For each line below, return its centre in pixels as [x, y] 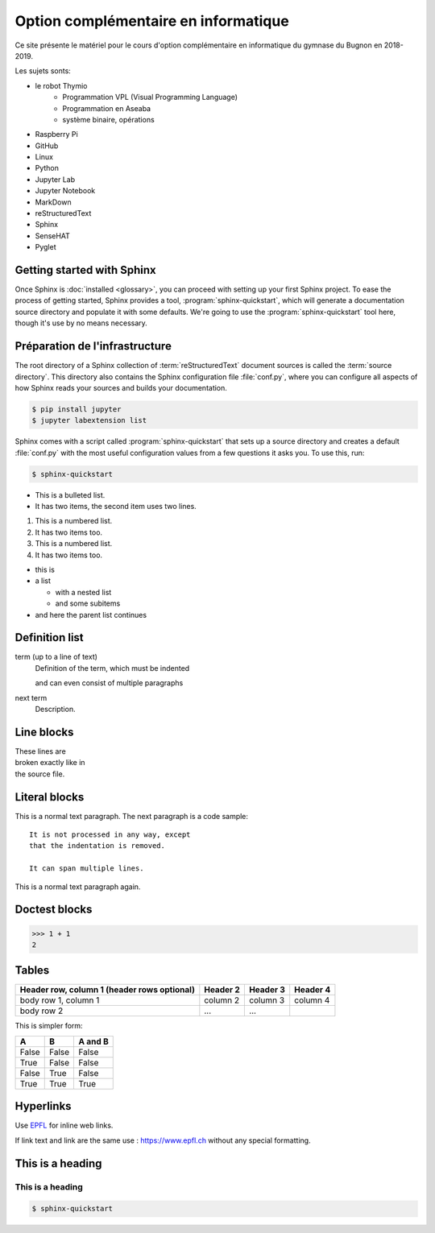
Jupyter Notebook [65, 191]
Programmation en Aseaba [107, 108]
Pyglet [46, 247]
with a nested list [83, 592]
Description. [55, 710]
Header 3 [267, 990]
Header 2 [222, 990]
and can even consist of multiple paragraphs [109, 683]
